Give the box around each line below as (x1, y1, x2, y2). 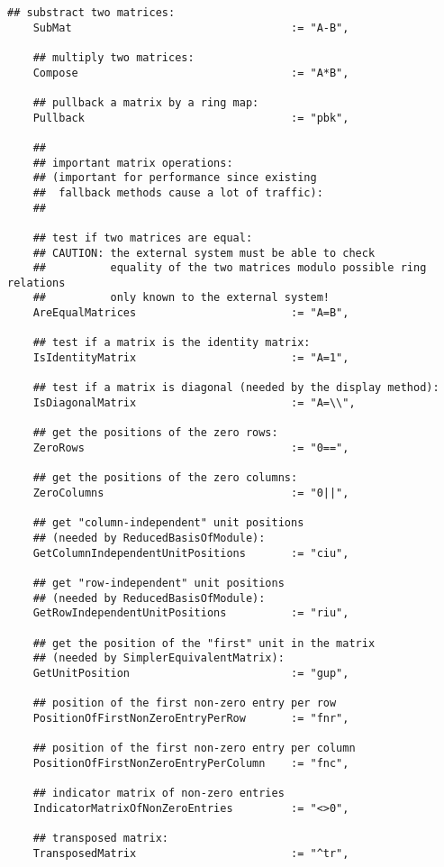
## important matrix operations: (32, 156, 233, 169)
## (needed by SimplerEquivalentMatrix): (32, 652, 285, 665)
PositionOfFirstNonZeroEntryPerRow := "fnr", (32, 711, 349, 725)
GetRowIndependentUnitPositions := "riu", (32, 607, 349, 620)
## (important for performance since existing (32, 171, 317, 185)
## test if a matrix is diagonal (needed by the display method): (32, 381, 439, 395)
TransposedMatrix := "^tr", (32, 846, 349, 860)
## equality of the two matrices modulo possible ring (32, 261, 427, 275)
